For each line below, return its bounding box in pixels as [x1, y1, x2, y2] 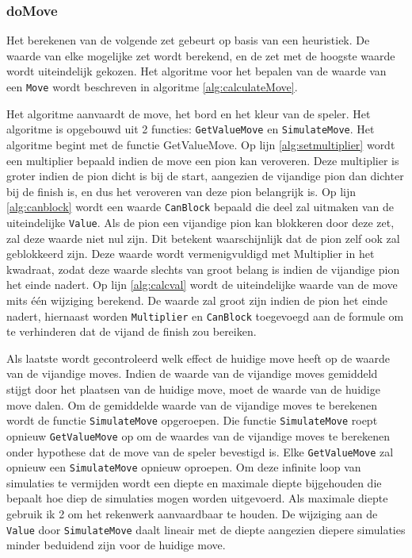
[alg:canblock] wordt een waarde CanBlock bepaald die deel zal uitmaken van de [6, 198, 395, 215]
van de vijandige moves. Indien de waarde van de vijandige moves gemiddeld [6, 365, 378, 382]
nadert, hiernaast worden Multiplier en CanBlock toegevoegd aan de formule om [6, 307, 404, 324]
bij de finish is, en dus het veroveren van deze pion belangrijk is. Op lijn [6, 183, 357, 199]
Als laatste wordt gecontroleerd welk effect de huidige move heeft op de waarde [6, 349, 391, 366]
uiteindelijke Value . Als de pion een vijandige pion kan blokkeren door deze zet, [6, 214, 395, 230]
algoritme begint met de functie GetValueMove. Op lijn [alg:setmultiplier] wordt [6, 136, 395, 152]
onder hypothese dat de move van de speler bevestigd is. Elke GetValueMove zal [6, 443, 394, 460]
